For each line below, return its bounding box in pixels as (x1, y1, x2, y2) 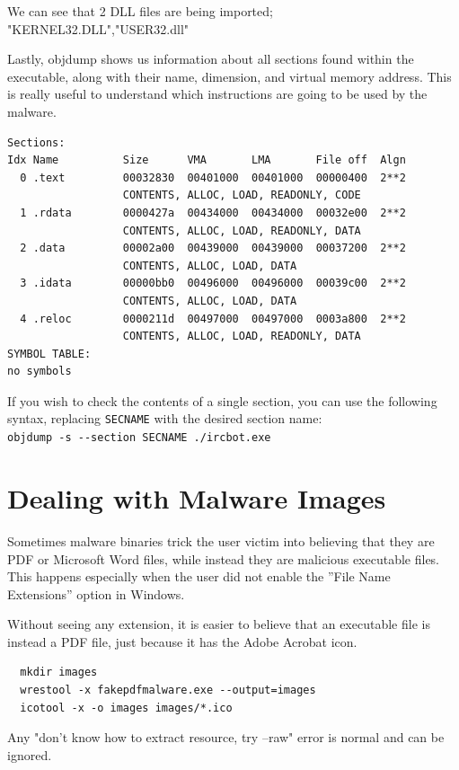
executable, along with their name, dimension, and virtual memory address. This (7, 66, 452, 85)
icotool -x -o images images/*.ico (20, 701, 233, 714)
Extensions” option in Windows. (7, 584, 185, 603)
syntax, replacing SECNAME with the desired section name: (7, 409, 322, 428)
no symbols (7, 365, 72, 378)
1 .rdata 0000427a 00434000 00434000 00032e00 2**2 (20, 206, 406, 219)
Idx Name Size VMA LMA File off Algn (7, 154, 406, 167)
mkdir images (20, 666, 98, 679)
